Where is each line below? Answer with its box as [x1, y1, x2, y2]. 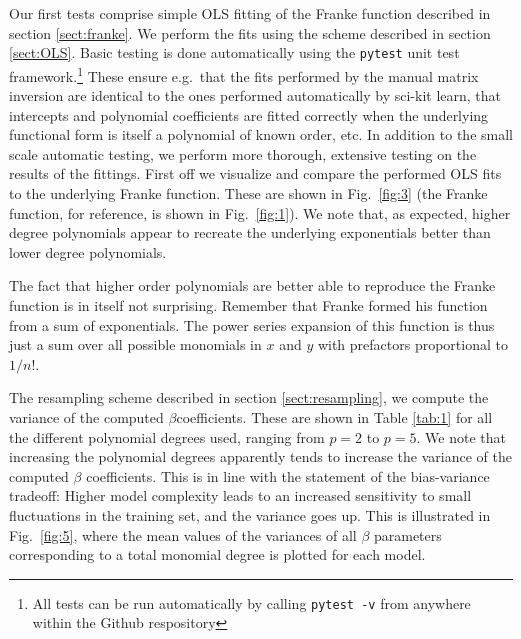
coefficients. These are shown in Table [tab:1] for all [176, 407, 493, 427]
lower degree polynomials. [9, 241, 167, 262]
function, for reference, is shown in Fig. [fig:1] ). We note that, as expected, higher [9, 202, 511, 223]
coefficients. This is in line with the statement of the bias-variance [86, 465, 490, 486]
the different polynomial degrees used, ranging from [9, 426, 325, 447]
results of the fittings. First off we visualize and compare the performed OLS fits [9, 163, 502, 184]
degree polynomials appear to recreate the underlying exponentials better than [9, 222, 491, 243]
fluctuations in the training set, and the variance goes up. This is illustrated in [9, 504, 491, 525]
